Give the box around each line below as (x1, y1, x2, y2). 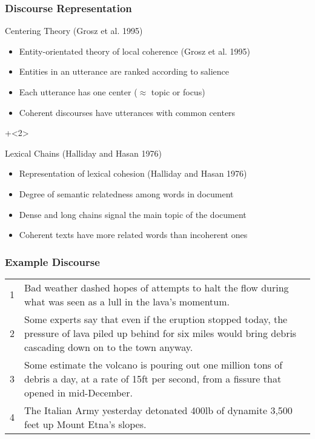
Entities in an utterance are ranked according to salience (19, 65, 230, 78)
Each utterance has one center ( (19, 86, 138, 98)
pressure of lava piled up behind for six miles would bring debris (24, 325, 297, 340)
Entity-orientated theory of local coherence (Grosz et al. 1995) (19, 44, 251, 57)
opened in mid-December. (24, 385, 133, 400)
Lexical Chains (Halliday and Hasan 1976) (5, 146, 162, 159)
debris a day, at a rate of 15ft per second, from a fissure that (24, 371, 282, 386)
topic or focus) (151, 86, 205, 98)
